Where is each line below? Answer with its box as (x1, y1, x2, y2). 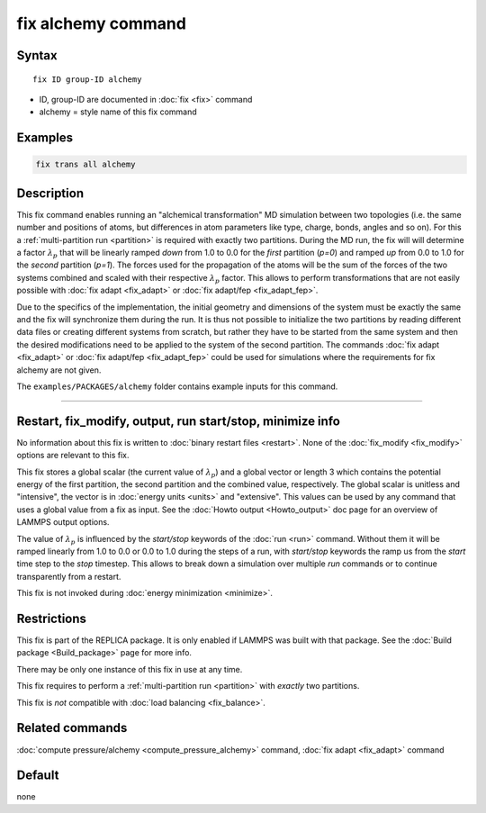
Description (16, 185, 85, 201)
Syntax (16, 48, 58, 63)
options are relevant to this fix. (16, 450, 130, 461)
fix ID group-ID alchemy (32, 74, 142, 85)
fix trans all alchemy (35, 159, 136, 170)
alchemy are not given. (16, 365, 102, 375)
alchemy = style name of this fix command (39, 106, 197, 117)
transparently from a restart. (16, 571, 121, 582)
